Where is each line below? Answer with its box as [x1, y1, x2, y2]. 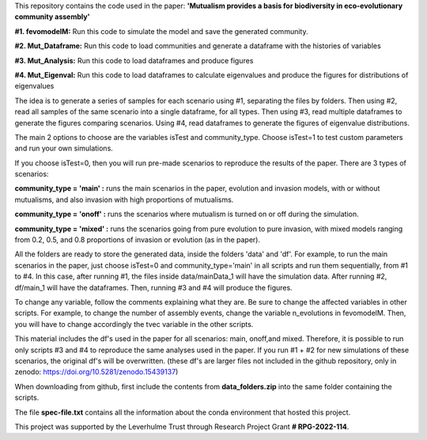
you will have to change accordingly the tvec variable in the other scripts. [14, 319, 254, 328]
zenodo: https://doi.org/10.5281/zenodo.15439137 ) [14, 367, 179, 377]
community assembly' [14, 12, 90, 21]
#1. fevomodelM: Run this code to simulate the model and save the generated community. [14, 26, 308, 36]
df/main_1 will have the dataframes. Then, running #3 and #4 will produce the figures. [14, 283, 293, 292]
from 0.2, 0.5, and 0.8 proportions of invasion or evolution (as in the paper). [14, 235, 261, 245]
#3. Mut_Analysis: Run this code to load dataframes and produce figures [14, 55, 254, 65]
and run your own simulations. [14, 143, 114, 154]
